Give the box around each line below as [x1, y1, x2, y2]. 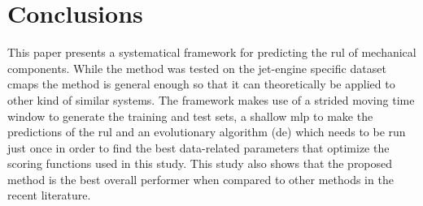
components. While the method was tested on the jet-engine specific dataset [7, 59, 386, 76]
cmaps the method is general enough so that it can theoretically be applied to [7, 75, 395, 92]
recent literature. [7, 187, 91, 204]
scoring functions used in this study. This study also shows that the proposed [7, 155, 393, 172]
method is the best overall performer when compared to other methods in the [7, 170, 394, 187]
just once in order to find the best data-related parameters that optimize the [7, 139, 390, 156]
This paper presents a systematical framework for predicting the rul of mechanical [7, 44, 416, 61]
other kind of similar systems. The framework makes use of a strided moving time [7, 91, 415, 108]
